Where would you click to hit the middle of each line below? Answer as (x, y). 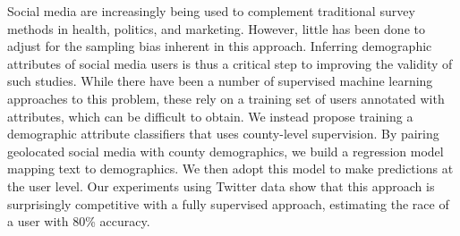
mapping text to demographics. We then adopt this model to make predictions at (230, 169)
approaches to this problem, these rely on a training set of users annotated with (226, 98)
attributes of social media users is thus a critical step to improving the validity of (230, 63)
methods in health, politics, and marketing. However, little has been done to (216, 28)
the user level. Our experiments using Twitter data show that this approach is (221, 185)
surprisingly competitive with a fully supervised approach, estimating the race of (228, 203)
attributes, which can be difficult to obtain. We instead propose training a (210, 116)
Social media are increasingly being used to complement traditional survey (211, 11)
